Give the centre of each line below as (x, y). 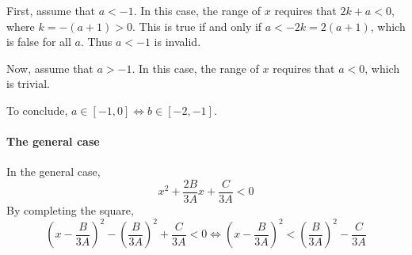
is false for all (39, 42)
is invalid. (177, 42)
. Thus (96, 42)
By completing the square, (70, 210)
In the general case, (53, 171)
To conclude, (37, 110)
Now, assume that (50, 68)
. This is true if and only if (197, 26)
